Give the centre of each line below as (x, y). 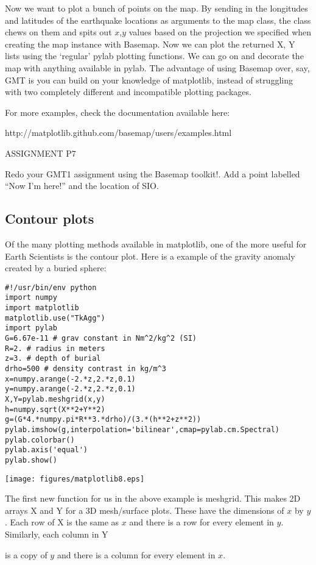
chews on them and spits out (58, 32)
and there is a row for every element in (202, 522)
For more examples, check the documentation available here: (118, 112)
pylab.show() (31, 460)
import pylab (31, 328)
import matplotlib (42, 308)
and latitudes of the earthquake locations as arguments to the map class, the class (158, 20)
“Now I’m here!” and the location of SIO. (82, 186)
